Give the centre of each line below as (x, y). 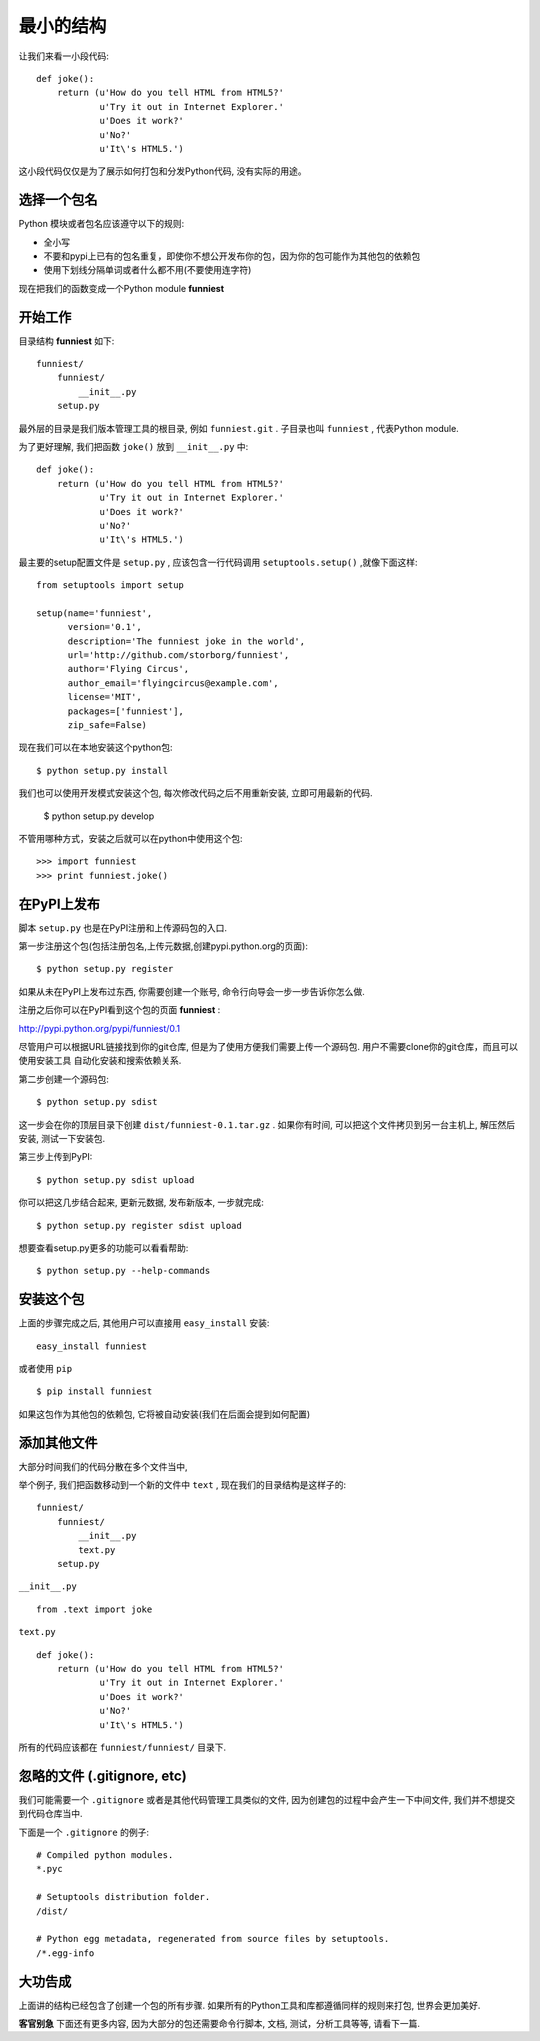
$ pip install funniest (94, 1391)
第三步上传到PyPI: (55, 1157)
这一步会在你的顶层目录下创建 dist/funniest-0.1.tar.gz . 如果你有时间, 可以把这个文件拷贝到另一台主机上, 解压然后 (267, 1124)
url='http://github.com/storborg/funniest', (178, 655)
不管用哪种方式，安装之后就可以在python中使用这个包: (130, 838)
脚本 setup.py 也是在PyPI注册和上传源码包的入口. (122, 927)
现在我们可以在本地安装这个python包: (95, 747)
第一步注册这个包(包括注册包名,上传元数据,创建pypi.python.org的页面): (163, 946)
